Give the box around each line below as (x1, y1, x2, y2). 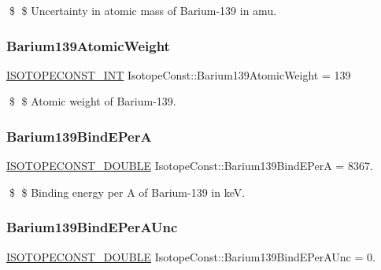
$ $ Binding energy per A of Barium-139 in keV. (9, 183, 246, 200)
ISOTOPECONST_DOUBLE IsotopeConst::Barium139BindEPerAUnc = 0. (6, 248, 375, 264)
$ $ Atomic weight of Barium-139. (9, 93, 176, 109)
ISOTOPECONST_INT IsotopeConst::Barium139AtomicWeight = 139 (6, 66, 351, 83)
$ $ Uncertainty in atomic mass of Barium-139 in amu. (9, 2, 277, 18)
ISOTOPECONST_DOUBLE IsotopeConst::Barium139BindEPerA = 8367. (6, 157, 373, 174)
